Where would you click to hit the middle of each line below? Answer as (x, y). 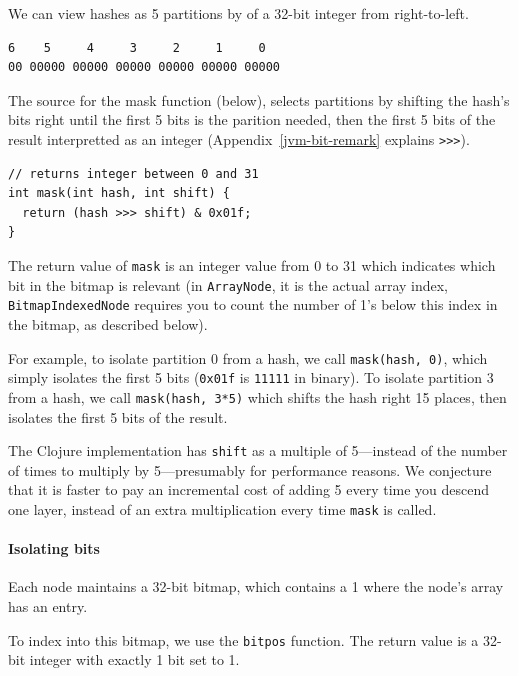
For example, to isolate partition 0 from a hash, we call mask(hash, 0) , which (248, 357)
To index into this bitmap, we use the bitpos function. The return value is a (243, 639)
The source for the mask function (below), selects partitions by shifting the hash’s (259, 99)
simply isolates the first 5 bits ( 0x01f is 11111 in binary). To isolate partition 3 (251, 377)
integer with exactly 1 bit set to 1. (134, 659)
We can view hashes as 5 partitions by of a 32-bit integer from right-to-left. (238, 13)
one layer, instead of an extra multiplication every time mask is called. (222, 508)
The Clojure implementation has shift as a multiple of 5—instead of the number (258, 450)
